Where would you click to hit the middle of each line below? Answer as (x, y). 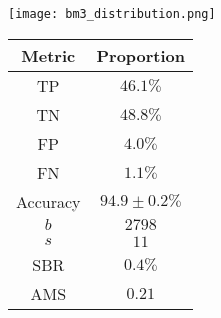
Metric (48, 55)
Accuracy (48, 201)
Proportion (141, 55)
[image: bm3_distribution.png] (112, 14)
